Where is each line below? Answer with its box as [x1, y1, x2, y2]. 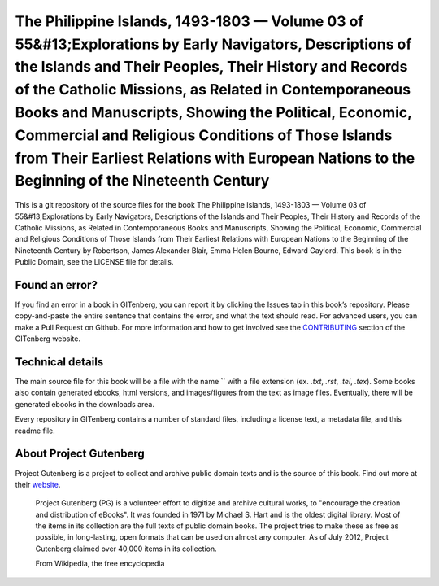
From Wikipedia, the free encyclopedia [35, 558, 165, 569]
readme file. [15, 426, 56, 435]
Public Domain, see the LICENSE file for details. [15, 257, 174, 267]
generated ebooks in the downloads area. [15, 399, 154, 409]
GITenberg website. [15, 334, 81, 343]
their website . [15, 479, 61, 489]
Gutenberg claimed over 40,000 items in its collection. [35, 544, 217, 553]
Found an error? [15, 278, 98, 292]
